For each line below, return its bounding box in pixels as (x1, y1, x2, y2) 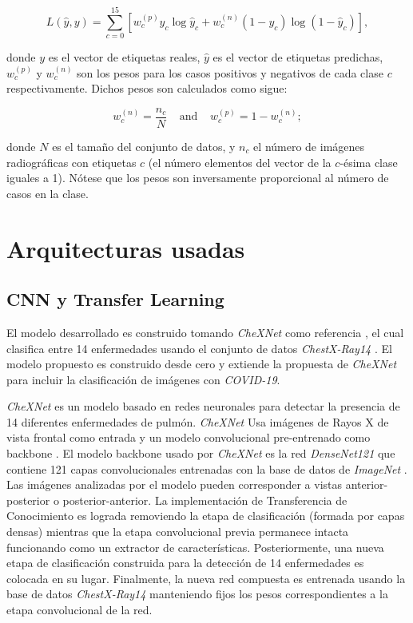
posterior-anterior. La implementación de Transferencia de (62, 491, 347, 508)
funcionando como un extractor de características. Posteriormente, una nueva (6, 538, 384, 555)
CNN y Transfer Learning (6, 287, 224, 311)
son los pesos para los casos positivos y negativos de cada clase (77, 64, 383, 81)
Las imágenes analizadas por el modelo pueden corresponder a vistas (6, 476, 343, 493)
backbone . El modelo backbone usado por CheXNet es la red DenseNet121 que (6, 445, 395, 462)
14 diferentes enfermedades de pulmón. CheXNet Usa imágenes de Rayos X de (6, 413, 389, 430)
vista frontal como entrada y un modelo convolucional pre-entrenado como (6, 429, 371, 446)
